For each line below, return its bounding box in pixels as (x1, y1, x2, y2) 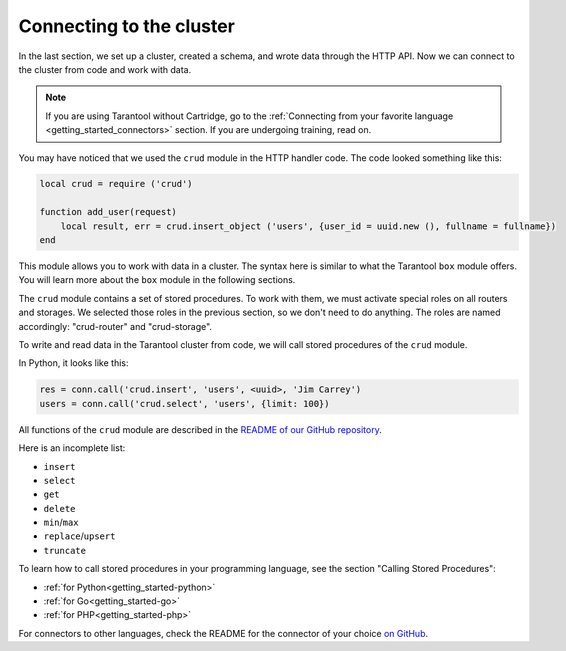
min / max (43, 516, 79, 529)
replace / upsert (43, 530, 116, 542)
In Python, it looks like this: (18, 357, 129, 369)
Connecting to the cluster (18, 15, 235, 37)
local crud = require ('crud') (39, 178, 194, 190)
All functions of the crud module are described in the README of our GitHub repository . (18, 423, 382, 435)
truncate (43, 545, 87, 556)
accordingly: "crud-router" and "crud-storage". (18, 320, 213, 332)
